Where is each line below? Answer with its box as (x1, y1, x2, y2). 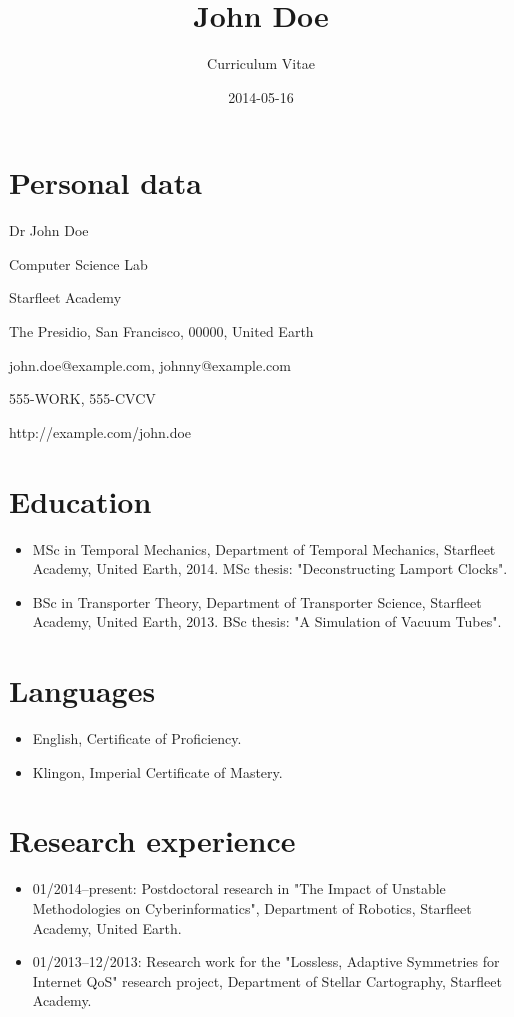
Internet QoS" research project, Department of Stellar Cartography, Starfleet (32, 970, 502, 991)
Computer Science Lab (9, 253, 148, 274)
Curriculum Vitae (207, 53, 315, 74)
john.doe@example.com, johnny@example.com (9, 354, 291, 375)
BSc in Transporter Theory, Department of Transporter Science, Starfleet (32, 591, 482, 612)
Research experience (9, 820, 296, 861)
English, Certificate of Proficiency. (32, 728, 242, 749)
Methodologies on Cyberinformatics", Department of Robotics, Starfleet (32, 897, 472, 918)
